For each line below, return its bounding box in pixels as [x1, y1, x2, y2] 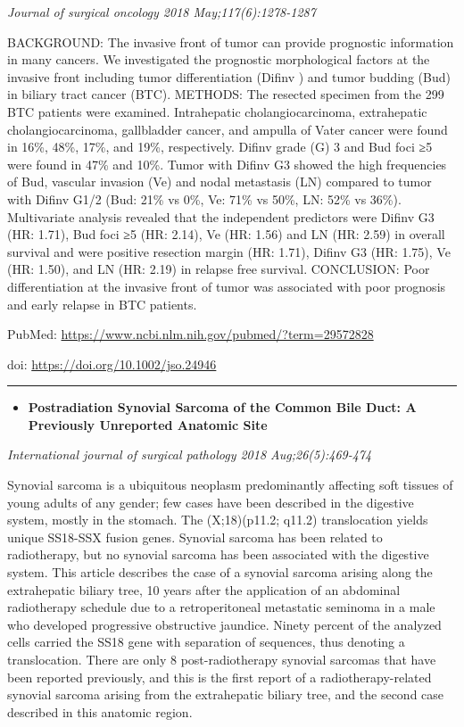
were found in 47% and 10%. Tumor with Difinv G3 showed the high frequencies [7, 154, 447, 173]
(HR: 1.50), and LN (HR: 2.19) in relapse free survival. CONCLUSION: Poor [7, 260, 430, 278]
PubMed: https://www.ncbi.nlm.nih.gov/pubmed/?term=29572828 [7, 325, 374, 343]
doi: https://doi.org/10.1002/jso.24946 [7, 354, 217, 373]
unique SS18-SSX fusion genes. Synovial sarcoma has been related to [7, 527, 383, 546]
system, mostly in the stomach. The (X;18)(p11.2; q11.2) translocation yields [7, 510, 428, 529]
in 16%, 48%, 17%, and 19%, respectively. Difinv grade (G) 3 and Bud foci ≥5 [7, 137, 433, 156]
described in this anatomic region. [7, 702, 193, 721]
